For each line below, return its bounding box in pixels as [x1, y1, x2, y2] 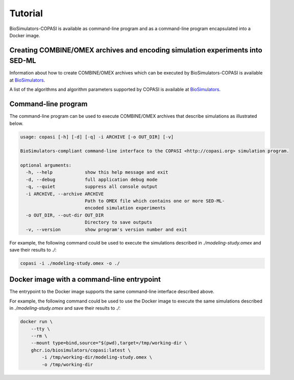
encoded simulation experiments [84, 205, 166, 211]
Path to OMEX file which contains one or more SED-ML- [84, 198, 225, 204]
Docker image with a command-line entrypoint [9, 275, 161, 284]
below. [9, 120, 23, 126]
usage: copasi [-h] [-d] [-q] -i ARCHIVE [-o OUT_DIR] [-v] [20, 134, 174, 140]
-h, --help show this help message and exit [26, 170, 168, 175]
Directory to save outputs [84, 220, 153, 225]
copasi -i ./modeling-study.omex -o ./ [20, 260, 120, 266]
